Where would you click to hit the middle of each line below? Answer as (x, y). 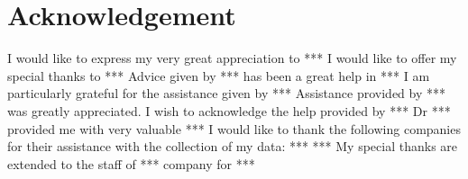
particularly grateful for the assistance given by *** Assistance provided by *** (226, 93)
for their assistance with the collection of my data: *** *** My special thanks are (233, 146)
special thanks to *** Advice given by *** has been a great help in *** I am (219, 75)
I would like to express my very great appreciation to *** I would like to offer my (232, 58)
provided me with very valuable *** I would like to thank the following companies (234, 128)
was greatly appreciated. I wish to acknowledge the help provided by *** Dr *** (229, 110)
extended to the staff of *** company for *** (131, 163)
